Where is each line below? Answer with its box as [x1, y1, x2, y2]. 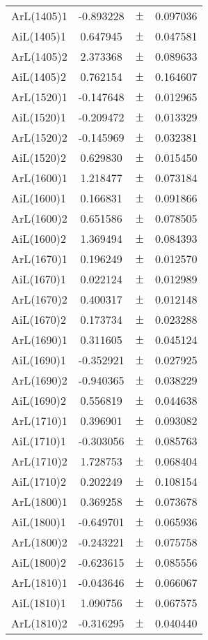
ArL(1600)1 [11, 170, 67, 186]
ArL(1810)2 [11, 615, 67, 631]
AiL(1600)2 [11, 230, 66, 246]
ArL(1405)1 [11, 8, 67, 24]
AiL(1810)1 [11, 595, 66, 611]
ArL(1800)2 [11, 534, 67, 550]
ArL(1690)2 [11, 372, 67, 388]
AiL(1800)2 [11, 554, 66, 570]
